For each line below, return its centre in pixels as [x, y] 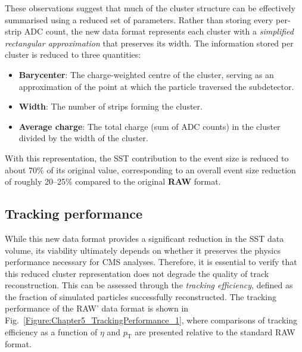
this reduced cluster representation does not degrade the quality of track [137, 273]
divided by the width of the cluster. [83, 138]
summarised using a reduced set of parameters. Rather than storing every [139, 19]
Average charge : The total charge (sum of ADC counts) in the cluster [150, 126]
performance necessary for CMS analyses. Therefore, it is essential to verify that [151, 262]
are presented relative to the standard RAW [215, 331]
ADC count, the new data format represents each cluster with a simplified [159, 31]
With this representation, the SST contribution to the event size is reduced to [147, 158]
